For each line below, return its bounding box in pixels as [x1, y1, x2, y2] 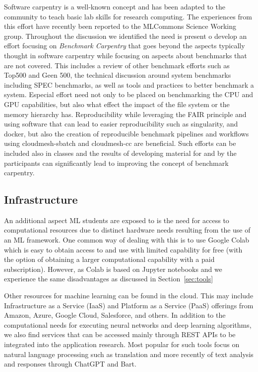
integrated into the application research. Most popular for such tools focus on [4, 339, 240, 350]
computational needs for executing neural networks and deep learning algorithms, [4, 319, 252, 330]
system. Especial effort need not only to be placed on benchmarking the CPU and [4, 89, 253, 100]
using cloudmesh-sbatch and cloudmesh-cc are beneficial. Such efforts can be [4, 138, 236, 148]
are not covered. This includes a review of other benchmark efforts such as [4, 60, 230, 70]
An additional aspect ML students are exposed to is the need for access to [4, 215, 229, 225]
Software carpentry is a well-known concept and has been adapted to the [4, 1, 225, 11]
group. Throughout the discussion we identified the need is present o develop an [4, 30, 247, 41]
